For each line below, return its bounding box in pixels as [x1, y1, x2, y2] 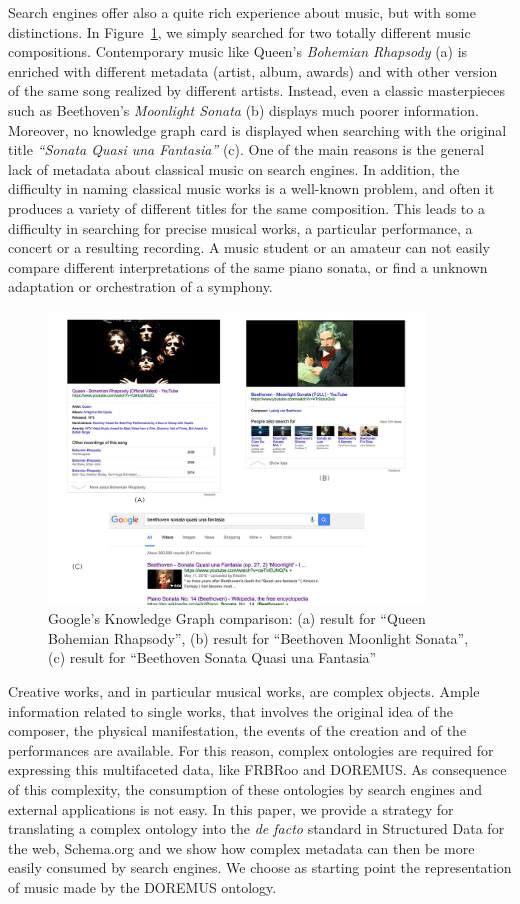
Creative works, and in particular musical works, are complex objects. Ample [8, 681, 480, 702]
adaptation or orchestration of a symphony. [8, 276, 273, 297]
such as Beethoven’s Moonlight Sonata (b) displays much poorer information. [8, 99, 479, 120]
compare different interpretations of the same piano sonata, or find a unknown [8, 256, 488, 277]
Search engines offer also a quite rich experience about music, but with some [8, 2, 476, 22]
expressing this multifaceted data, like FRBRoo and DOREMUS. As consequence [8, 759, 507, 780]
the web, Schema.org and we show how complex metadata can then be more [8, 837, 475, 858]
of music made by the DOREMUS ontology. [8, 877, 277, 897]
